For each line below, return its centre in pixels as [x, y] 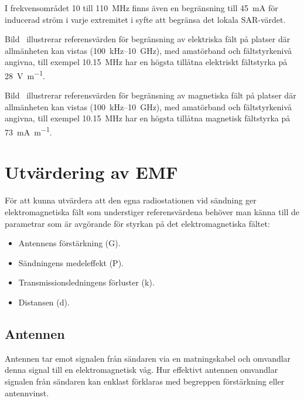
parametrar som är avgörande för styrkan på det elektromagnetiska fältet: [137, 223]
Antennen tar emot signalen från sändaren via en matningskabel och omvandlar [148, 358]
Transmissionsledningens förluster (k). [86, 282]
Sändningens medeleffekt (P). [71, 262]
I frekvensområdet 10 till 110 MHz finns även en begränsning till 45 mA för [141, 8]
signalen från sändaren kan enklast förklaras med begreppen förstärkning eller [145, 381]
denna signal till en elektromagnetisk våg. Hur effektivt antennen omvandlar [141, 370]
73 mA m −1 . [28, 131]
